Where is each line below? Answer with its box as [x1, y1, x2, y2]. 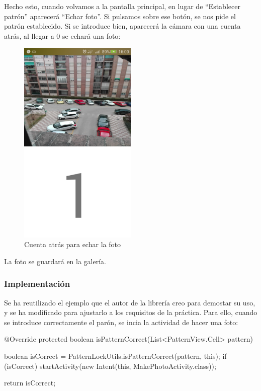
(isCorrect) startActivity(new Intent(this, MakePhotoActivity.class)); [4, 360, 216, 371]
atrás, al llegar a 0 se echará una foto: [4, 30, 121, 41]
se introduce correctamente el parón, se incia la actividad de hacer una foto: [4, 317, 238, 327]
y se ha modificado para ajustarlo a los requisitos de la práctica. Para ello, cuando [4, 307, 257, 318]
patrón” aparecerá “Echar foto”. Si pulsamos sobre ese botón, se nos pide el [4, 11, 236, 21]
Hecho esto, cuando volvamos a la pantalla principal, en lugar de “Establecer [4, 1, 240, 11]
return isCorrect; [4, 377, 56, 388]
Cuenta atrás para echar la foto [24, 239, 121, 250]
